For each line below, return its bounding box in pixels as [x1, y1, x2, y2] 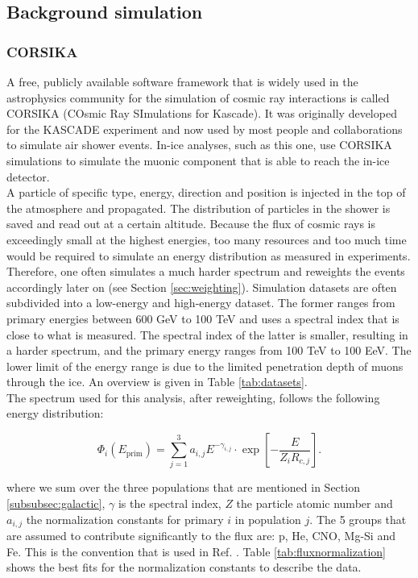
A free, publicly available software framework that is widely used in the [6, 73, 358, 89]
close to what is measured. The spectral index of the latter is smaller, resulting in [6, 326, 408, 343]
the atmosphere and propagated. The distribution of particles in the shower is [6, 199, 391, 216]
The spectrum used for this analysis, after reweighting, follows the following [6, 389, 380, 405]
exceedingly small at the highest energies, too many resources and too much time [6, 231, 407, 247]
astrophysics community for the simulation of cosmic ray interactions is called [6, 89, 390, 106]
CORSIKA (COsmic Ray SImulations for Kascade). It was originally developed [6, 105, 397, 122]
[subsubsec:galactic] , [6, 494, 106, 511]
